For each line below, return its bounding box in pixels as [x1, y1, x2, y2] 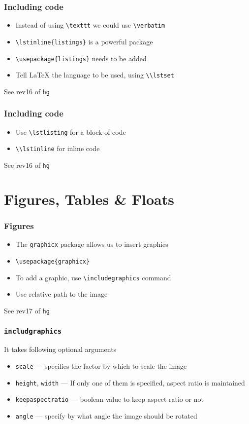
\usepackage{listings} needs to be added [15, 53, 147, 63]
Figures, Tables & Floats [4, 189, 174, 209]
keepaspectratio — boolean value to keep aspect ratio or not [15, 394, 204, 404]
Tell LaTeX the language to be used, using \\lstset [15, 70, 174, 80]
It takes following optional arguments [4, 344, 117, 354]
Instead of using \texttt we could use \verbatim [15, 20, 165, 30]
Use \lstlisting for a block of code [15, 126, 126, 137]
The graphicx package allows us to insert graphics [15, 239, 168, 249]
